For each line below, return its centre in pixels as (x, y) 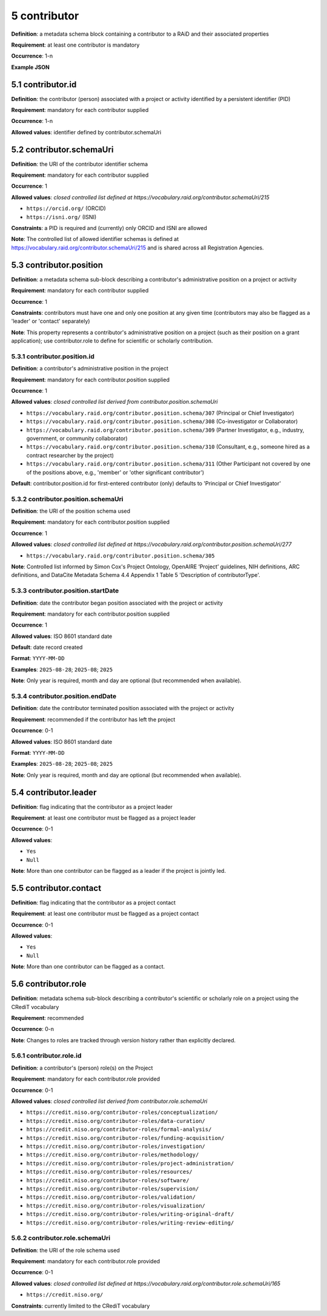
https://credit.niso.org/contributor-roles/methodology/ (113, 1155)
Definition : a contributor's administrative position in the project (90, 369)
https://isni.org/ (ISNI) (61, 217)
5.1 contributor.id (44, 84)
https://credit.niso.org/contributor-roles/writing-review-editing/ (130, 1222)
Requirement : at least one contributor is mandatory (75, 45)
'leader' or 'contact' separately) (51, 321)
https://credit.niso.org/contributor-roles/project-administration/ (130, 1163)
